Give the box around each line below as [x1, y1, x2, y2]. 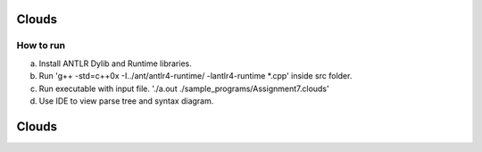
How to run [16, 39, 66, 52]
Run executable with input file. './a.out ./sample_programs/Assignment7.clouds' [38, 83, 329, 94]
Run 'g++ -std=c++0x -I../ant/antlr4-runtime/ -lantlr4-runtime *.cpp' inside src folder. [38, 71, 353, 81]
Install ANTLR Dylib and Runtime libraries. [38, 58, 192, 69]
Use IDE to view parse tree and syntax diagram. [38, 95, 214, 106]
